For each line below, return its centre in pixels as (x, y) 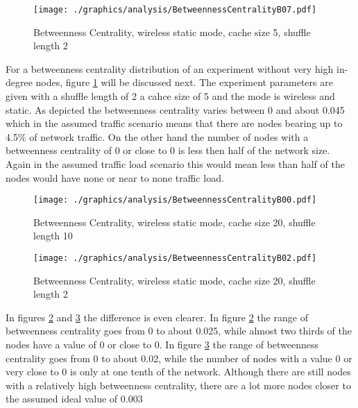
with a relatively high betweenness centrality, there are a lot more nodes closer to (178, 385)
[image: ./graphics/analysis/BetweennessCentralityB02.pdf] (175, 258)
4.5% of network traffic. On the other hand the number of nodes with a (157, 136)
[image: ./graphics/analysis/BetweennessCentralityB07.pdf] (175, 10)
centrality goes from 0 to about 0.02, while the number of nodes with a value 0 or (179, 358)
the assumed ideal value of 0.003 (74, 399)
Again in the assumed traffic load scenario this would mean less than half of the (175, 164)
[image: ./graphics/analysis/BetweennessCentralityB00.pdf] (175, 200)
